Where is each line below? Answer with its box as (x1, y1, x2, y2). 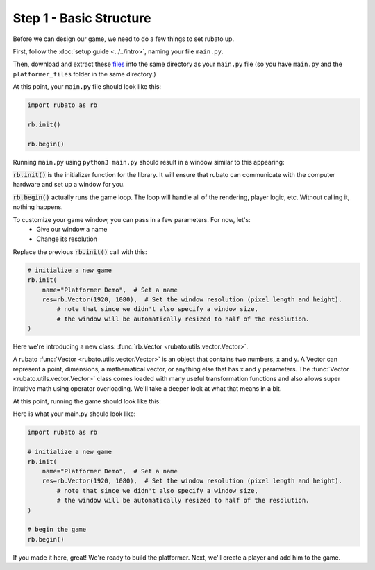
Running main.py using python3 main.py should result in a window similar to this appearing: (12, 158, 285, 166)
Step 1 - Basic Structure (12, 10, 151, 26)
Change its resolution (36, 235, 97, 243)
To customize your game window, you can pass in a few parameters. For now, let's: (12, 215, 251, 224)
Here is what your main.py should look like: (12, 410, 136, 418)
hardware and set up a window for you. (12, 181, 125, 189)
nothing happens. (12, 203, 63, 211)
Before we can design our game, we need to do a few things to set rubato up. (12, 35, 235, 43)
